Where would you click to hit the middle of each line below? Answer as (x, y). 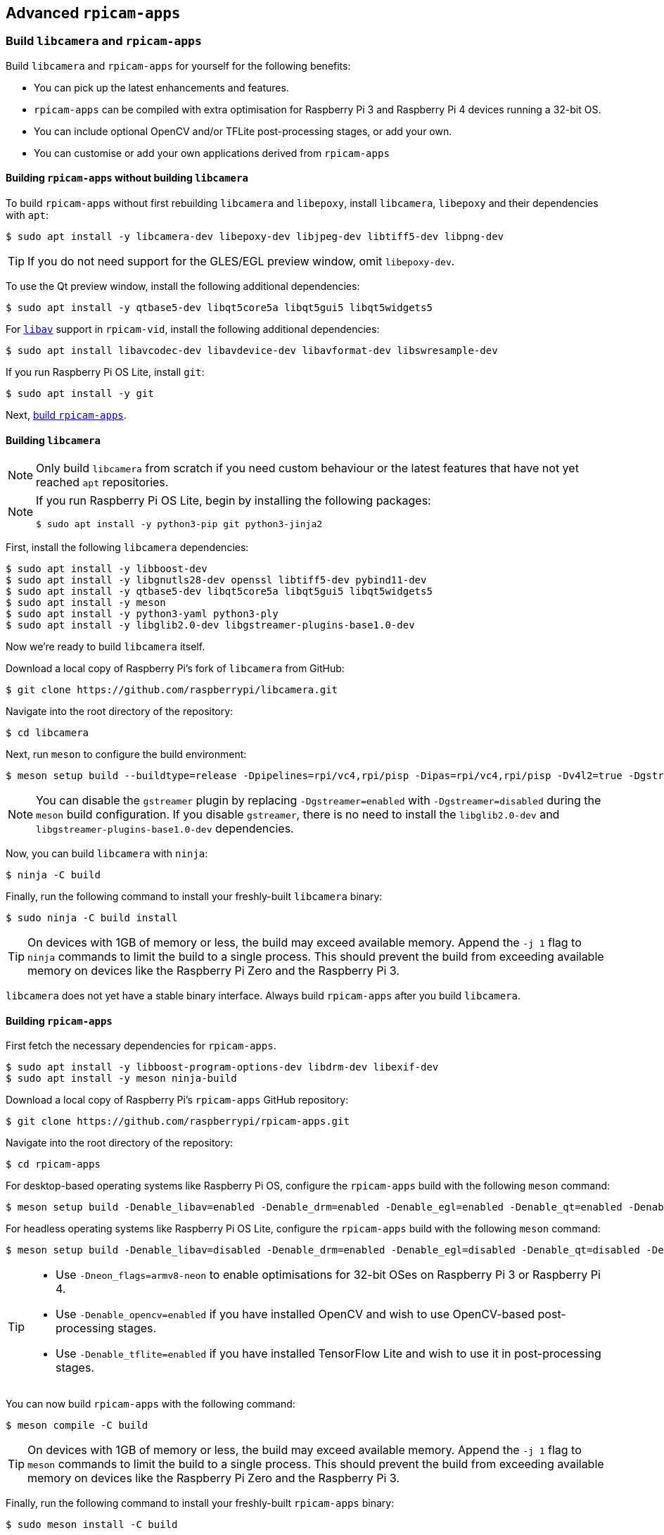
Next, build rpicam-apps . (66, 415)
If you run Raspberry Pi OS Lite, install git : (105, 372)
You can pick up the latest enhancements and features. (161, 87)
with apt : (27, 215)
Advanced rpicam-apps (93, 13)
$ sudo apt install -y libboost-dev (107, 569)
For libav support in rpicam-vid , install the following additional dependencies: (193, 329)
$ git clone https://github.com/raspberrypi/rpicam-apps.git (178, 1122)
